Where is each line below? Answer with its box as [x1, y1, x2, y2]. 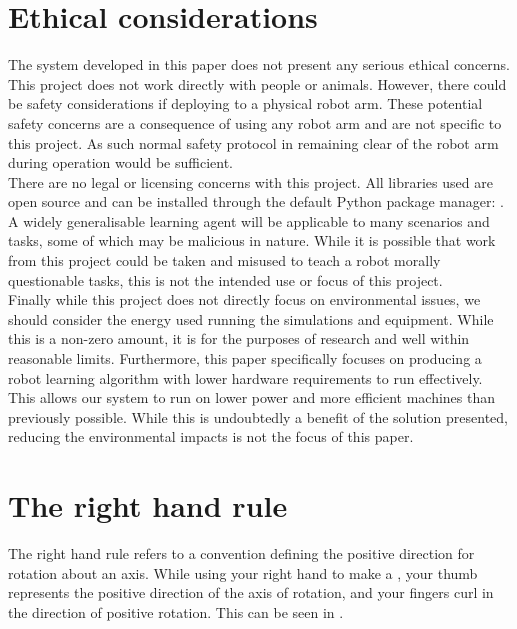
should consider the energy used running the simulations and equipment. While [8, 308, 494, 329]
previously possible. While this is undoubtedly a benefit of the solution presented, [8, 406, 509, 427]
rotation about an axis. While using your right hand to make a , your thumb [8, 562, 478, 583]
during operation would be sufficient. [8, 152, 233, 173]
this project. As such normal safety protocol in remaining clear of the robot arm [8, 132, 499, 153]
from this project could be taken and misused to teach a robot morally [8, 250, 441, 271]
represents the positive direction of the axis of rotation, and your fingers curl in [8, 582, 494, 603]
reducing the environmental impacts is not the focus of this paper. [8, 426, 414, 447]
